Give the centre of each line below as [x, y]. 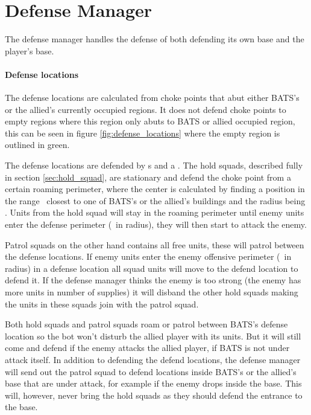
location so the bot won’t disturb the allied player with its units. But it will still [153, 336]
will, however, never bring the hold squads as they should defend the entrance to [154, 395]
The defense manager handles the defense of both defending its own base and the [155, 39]
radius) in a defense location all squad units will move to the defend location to [152, 268]
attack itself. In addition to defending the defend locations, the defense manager [153, 359]
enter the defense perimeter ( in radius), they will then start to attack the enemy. [156, 224]
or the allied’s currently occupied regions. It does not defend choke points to [146, 109]
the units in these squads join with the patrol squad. [102, 304]
